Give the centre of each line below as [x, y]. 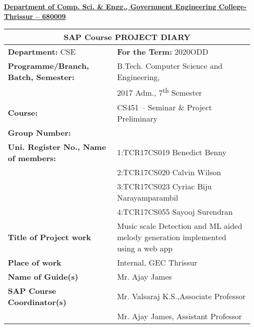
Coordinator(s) [37, 302]
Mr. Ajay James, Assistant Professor [179, 316]
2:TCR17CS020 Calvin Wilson [169, 172]
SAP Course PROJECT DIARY [127, 37]
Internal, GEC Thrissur [157, 262]
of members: [32, 158]
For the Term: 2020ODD [163, 52]
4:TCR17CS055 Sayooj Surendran [175, 211]
